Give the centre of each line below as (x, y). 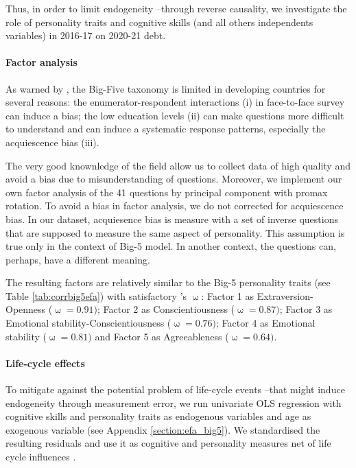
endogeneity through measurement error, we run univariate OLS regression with (174, 402)
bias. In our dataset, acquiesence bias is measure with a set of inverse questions (172, 219)
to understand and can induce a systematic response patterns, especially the (166, 129)
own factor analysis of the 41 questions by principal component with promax (167, 192)
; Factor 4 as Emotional (266, 323)
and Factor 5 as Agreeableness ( (162, 336)
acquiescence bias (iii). (52, 142)
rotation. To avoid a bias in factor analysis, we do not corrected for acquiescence (175, 206)
